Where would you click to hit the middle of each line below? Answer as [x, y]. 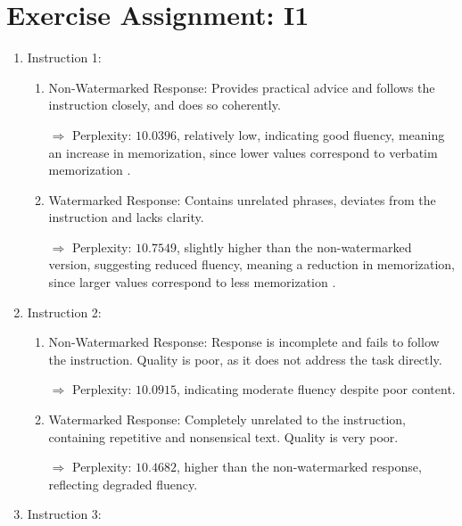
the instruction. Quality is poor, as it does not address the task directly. [245, 359]
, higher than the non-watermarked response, [299, 467]
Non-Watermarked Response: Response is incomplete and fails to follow [244, 342]
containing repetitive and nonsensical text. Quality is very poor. [223, 436]
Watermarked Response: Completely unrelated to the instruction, [227, 419]
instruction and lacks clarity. [126, 217]
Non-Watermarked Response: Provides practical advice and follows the [242, 87]
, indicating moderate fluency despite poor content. [316, 389]
